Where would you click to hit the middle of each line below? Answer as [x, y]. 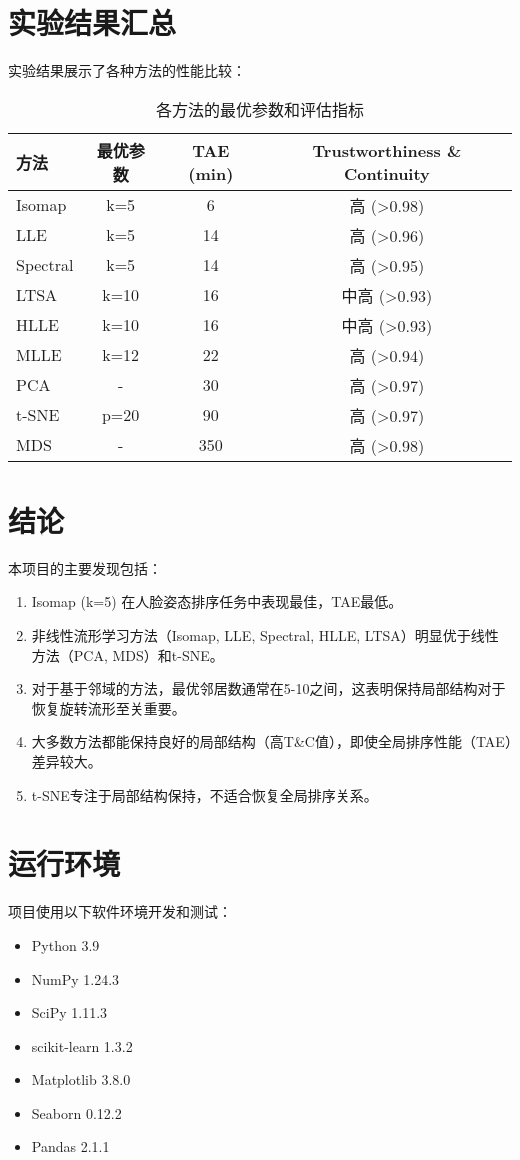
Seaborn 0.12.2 [76, 1112]
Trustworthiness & [387, 150]
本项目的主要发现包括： [85, 567]
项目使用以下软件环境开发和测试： [120, 911]
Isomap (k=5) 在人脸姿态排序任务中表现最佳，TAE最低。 [217, 601]
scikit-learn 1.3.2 [82, 1045]
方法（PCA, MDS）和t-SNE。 [127, 654]
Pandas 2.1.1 [70, 1146]
